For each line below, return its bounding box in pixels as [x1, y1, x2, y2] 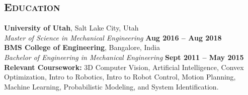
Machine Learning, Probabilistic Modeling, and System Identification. [4, 81, 219, 91]
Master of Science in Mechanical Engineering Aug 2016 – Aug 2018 [4, 32, 222, 42]
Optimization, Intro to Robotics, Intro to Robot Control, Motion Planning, [4, 71, 236, 82]
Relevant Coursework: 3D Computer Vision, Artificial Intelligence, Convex [4, 61, 244, 72]
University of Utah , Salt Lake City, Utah [4, 22, 139, 33]
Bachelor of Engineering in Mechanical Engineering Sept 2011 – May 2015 [4, 51, 244, 62]
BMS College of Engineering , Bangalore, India [4, 42, 160, 52]
